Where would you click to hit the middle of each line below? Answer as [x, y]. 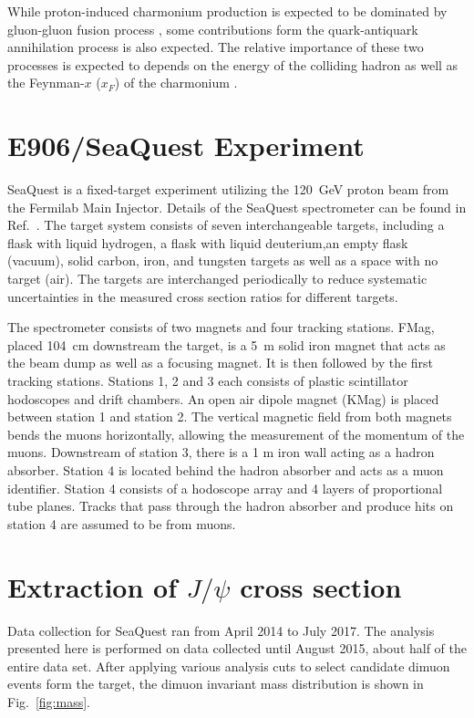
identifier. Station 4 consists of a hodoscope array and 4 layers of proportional [225, 488]
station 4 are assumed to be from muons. [122, 523]
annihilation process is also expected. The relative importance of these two [216, 47]
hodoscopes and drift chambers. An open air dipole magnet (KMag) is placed [223, 398]
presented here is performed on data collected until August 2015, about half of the [237, 648]
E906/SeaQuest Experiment [186, 146]
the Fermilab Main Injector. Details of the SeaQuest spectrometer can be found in [237, 207]
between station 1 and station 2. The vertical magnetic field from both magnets [230, 416]
